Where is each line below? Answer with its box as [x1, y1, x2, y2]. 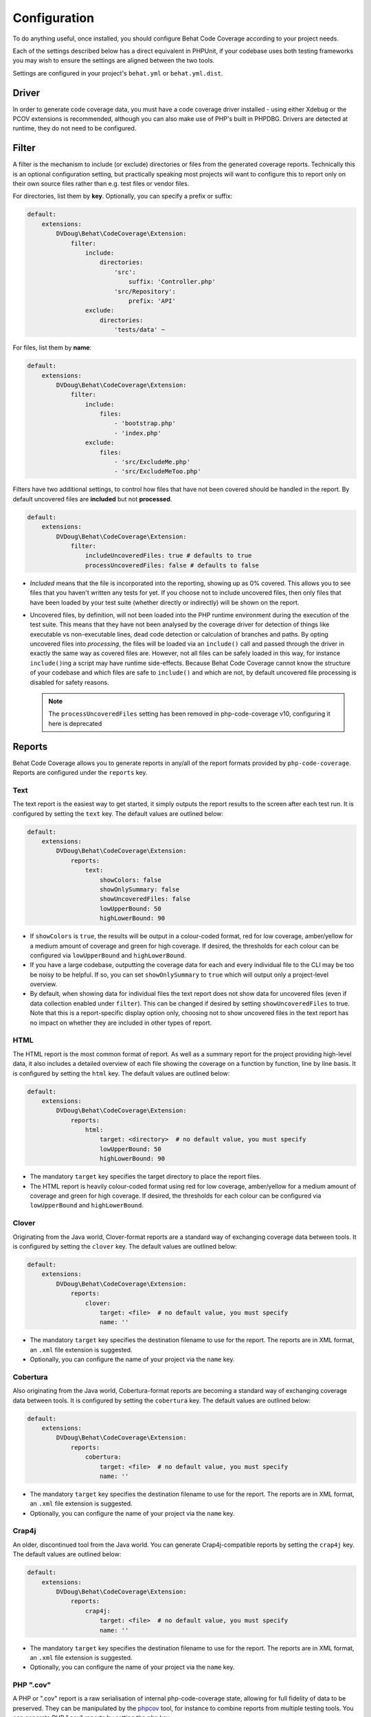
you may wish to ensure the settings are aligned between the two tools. [12, 56, 215, 65]
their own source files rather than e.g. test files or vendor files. [12, 179, 190, 188]
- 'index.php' [113, 429, 161, 437]
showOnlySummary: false [100, 885, 180, 893]
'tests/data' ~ [113, 326, 165, 334]
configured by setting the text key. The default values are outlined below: [12, 809, 223, 817]
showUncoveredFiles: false [100, 895, 190, 903]
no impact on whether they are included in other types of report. [30, 1019, 212, 1027]
